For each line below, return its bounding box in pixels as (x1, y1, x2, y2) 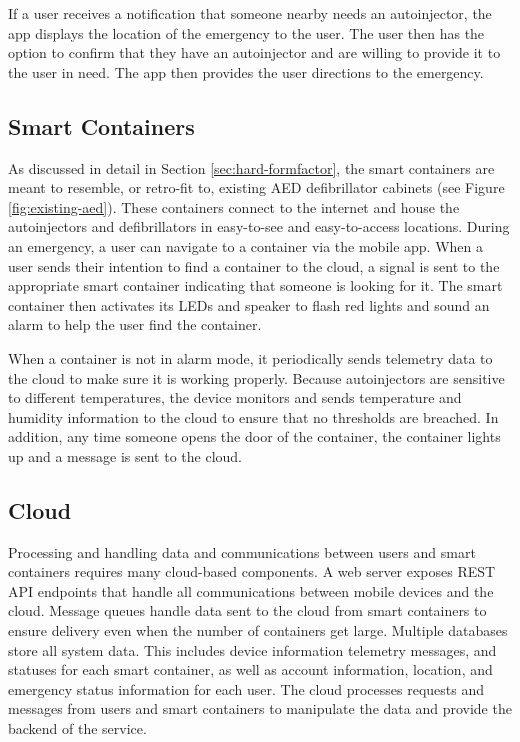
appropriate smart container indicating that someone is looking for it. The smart (8, 275, 503, 296)
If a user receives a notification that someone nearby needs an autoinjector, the (8, 3, 492, 23)
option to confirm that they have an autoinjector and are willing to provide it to (8, 42, 501, 63)
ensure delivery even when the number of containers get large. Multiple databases (8, 620, 508, 641)
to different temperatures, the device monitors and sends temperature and (8, 387, 462, 408)
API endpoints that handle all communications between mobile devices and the (8, 580, 494, 601)
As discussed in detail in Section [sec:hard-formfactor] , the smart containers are (8, 157, 495, 178)
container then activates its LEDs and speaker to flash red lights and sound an (8, 294, 490, 315)
